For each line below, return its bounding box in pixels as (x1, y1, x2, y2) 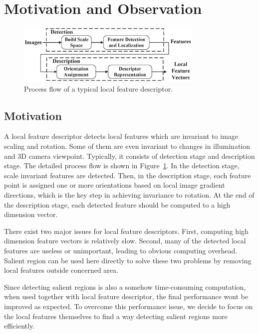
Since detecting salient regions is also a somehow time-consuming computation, (4, 281, 246, 292)
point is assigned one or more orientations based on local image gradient (4, 180, 225, 190)
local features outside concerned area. (4, 265, 118, 275)
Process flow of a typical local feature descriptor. (24, 83, 173, 94)
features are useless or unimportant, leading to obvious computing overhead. (4, 245, 238, 255)
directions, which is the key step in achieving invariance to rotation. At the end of (4, 190, 255, 200)
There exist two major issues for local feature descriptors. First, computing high (4, 225, 249, 236)
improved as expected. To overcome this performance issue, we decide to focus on (4, 301, 253, 311)
